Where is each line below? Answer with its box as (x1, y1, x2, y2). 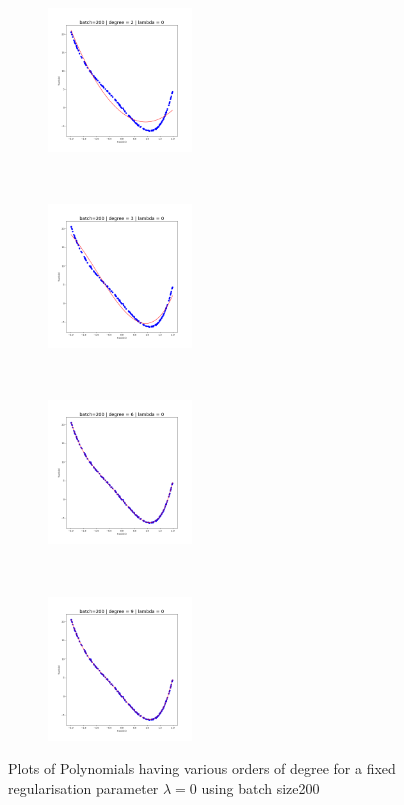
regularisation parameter (8, 777, 159, 798)
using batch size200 (201, 777, 320, 798)
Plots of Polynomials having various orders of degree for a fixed (8, 758, 396, 779)
